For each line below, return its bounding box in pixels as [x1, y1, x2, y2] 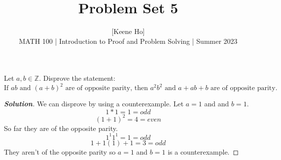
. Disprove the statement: [39, 73, 115, 83]
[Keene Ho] [111, 26, 145, 36]
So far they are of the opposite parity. [4, 123, 118, 133]
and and [204, 98, 229, 109]
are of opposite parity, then [65, 85, 148, 92]
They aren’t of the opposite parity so [4, 146, 116, 157]
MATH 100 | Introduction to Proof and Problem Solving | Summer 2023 [19, 35, 238, 46]
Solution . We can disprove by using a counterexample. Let [4, 98, 184, 109]
